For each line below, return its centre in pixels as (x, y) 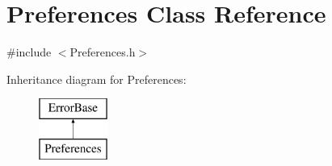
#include (29, 52)
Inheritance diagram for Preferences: (97, 79)
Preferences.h (103, 52)
